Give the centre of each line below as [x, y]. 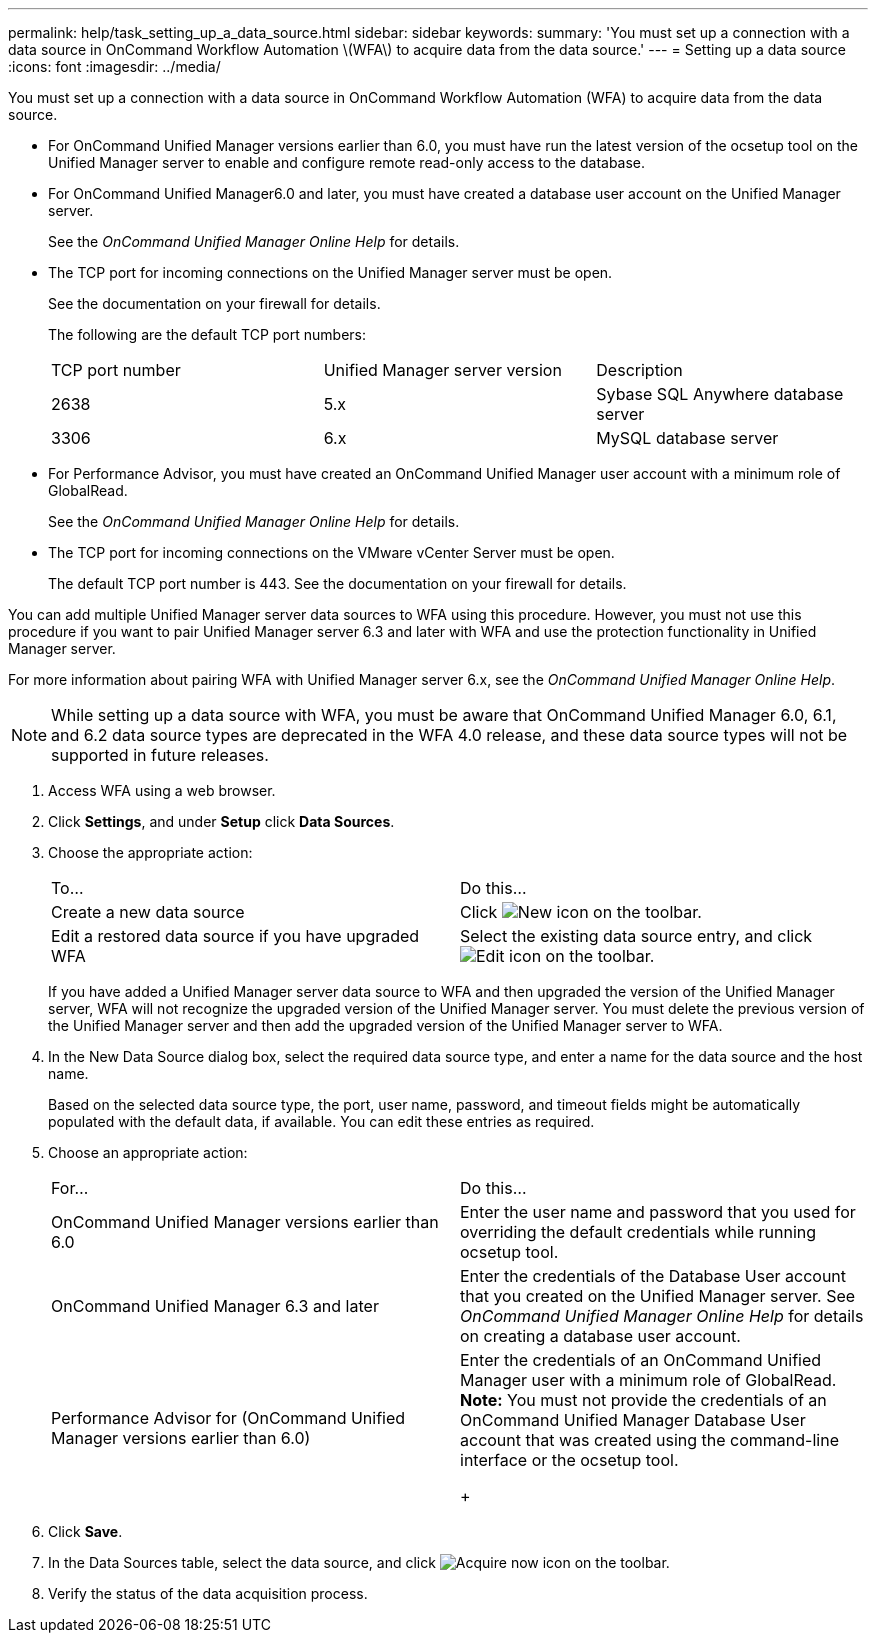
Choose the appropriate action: [150, 852]
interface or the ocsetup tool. [569, 1460]
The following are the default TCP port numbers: [207, 334]
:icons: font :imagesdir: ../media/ [114, 66]
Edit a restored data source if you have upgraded [235, 936]
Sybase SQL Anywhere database [720, 394]
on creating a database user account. [600, 1336]
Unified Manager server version [442, 370]
